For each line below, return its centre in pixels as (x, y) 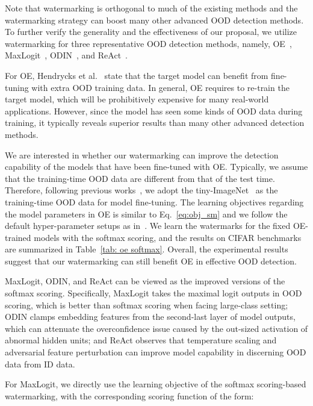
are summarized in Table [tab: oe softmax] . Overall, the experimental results (147, 249)
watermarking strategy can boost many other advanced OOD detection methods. (154, 20)
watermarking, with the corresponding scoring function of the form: (129, 395)
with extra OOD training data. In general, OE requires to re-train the (160, 87)
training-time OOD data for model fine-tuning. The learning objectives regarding (154, 201)
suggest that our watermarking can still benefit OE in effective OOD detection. (151, 261)
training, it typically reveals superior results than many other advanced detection (155, 123)
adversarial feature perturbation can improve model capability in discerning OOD (156, 352)
